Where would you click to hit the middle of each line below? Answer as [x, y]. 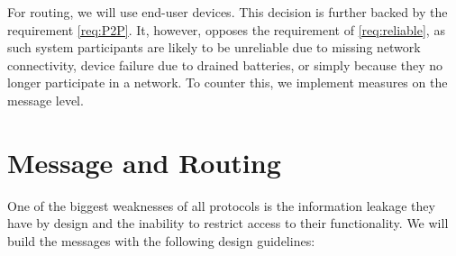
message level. [46, 100]
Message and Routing [144, 162]
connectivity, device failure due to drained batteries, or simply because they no [225, 64]
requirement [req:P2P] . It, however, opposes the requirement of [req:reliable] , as [226, 29]
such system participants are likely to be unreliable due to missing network [214, 47]
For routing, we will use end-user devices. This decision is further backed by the [228, 12]
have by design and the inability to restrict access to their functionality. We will [228, 223]
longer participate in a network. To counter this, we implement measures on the [228, 82]
